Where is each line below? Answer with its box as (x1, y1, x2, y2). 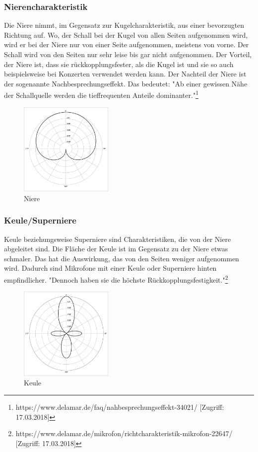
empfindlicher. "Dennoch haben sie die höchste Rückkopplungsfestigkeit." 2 (4, 273, 228, 285)
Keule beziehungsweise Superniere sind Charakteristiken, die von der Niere (4, 233, 231, 244)
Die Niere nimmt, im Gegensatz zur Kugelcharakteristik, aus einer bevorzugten (4, 20, 245, 30)
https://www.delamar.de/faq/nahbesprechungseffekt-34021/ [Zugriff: (15, 402, 224, 412)
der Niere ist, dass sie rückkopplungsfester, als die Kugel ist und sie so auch (4, 59, 234, 69)
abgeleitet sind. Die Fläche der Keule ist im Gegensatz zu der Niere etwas (4, 243, 228, 254)
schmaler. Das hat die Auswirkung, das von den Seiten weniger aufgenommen (4, 253, 239, 263)
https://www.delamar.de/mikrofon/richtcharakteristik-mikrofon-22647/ (15, 428, 233, 439)
